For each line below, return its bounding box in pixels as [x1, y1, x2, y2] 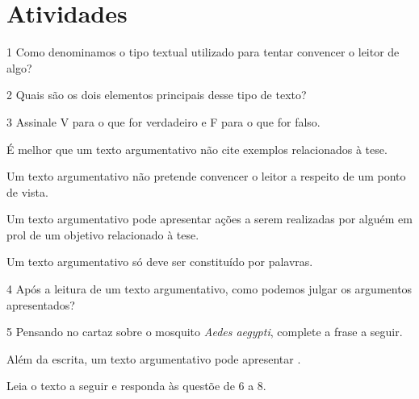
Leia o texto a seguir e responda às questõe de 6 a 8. [6, 377, 266, 394]
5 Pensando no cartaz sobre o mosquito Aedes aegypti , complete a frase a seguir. [6, 323, 403, 340]
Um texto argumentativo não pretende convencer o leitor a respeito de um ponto [6, 168, 406, 185]
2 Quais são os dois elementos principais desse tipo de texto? [6, 86, 307, 103]
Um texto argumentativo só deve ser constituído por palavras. [6, 253, 313, 270]
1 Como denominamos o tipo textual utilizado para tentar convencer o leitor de [6, 44, 400, 60]
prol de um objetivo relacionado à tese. [6, 226, 199, 243]
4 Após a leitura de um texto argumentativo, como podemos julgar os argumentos [6, 281, 413, 297]
